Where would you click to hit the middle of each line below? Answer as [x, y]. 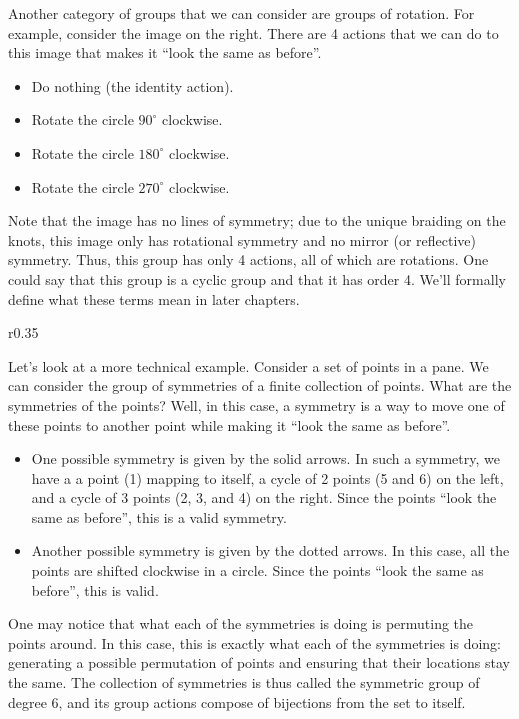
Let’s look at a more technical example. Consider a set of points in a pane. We [248, 365]
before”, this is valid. [95, 589]
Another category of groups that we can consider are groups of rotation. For [241, 13]
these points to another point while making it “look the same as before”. [229, 424]
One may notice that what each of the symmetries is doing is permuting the [241, 623]
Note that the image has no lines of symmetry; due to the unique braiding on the [257, 220]
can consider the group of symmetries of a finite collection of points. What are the [260, 385]
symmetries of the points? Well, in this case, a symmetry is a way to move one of [256, 404]
